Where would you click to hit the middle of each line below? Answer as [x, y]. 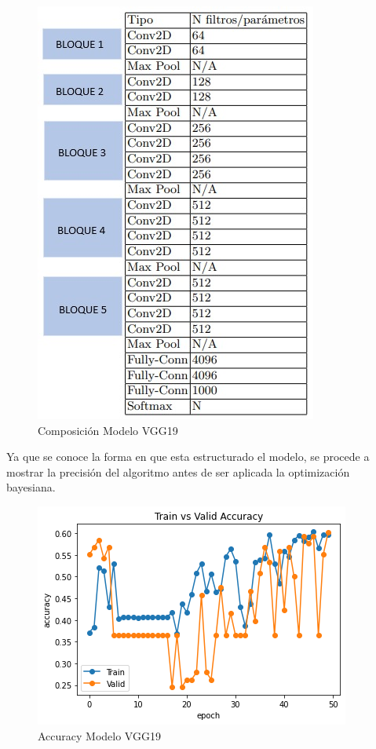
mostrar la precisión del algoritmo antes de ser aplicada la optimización [178, 471]
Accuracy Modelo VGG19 [99, 735]
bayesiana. [31, 487]
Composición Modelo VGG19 [108, 430]
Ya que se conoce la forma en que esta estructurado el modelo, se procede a [188, 457]
